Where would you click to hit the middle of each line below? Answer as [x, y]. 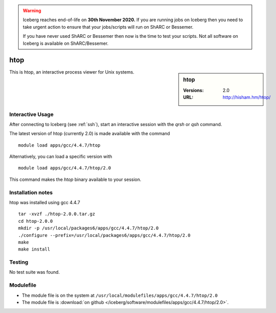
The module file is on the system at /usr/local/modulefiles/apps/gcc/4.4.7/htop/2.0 [120, 295]
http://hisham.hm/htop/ [247, 97]
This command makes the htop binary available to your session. [75, 179]
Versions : [194, 90]
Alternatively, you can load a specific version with [61, 157]
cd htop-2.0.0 [35, 221]
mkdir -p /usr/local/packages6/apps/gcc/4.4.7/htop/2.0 [88, 228]
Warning [32, 11]
